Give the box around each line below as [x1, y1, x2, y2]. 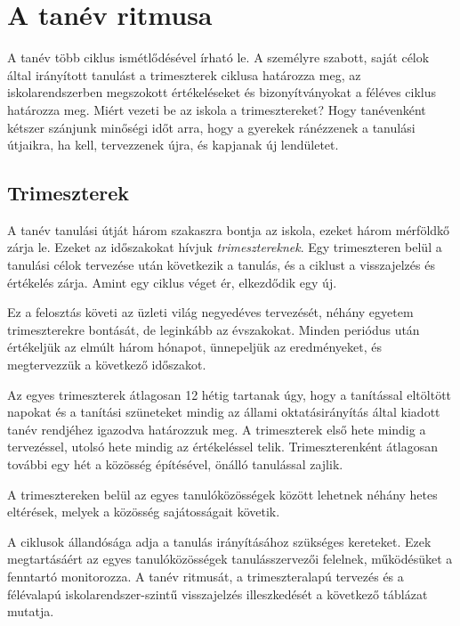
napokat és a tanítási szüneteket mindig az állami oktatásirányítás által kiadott [7, 402, 440, 421]
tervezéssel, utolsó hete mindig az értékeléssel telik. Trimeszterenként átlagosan [7, 437, 438, 456]
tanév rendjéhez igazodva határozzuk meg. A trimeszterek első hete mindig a [7, 419, 426, 438]
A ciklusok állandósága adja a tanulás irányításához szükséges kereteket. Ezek [7, 532, 432, 550]
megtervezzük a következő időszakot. [7, 355, 206, 374]
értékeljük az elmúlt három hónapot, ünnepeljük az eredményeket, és [7, 337, 382, 356]
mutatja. [7, 602, 54, 621]
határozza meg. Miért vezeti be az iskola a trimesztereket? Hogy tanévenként [7, 100, 426, 118]
